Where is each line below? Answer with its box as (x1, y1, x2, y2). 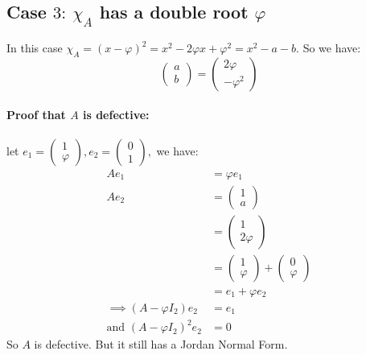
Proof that (6, 106, 66, 123)
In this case (6, 39, 63, 56)
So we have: (302, 39, 361, 56)
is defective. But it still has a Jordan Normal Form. (34, 336, 288, 353)
